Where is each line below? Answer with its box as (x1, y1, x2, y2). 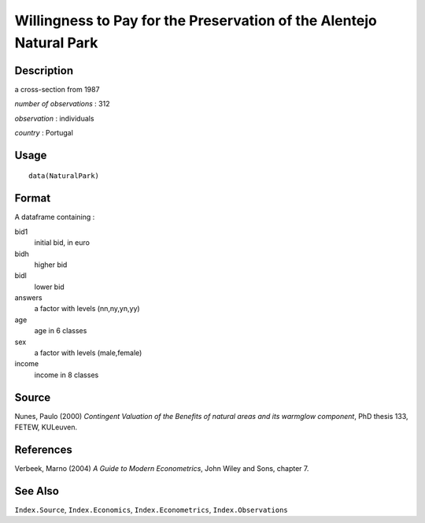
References (14, 443, 72, 456)
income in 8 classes (34, 370, 99, 380)
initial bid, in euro (34, 238, 91, 247)
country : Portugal (14, 128, 74, 138)
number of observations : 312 (14, 99, 110, 109)
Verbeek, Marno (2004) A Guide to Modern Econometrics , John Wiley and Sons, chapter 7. (14, 464, 309, 473)
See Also (14, 484, 59, 498)
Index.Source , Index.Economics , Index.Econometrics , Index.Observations (14, 505, 288, 514)
